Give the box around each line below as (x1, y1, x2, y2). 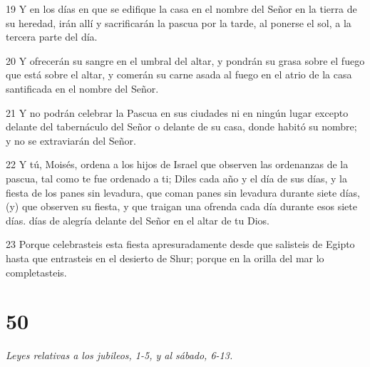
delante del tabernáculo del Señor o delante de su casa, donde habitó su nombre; (6, 119, 357, 134)
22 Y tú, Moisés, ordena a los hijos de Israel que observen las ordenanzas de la (6, 157, 349, 172)
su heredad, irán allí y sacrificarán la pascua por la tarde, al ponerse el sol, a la (6, 15, 351, 30)
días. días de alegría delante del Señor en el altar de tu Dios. (6, 212, 269, 227)
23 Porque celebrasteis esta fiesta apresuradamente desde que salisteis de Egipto (6, 237, 355, 252)
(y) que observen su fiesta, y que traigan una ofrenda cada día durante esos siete (6, 199, 357, 214)
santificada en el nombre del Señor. (6, 81, 159, 95)
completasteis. (6, 264, 67, 279)
